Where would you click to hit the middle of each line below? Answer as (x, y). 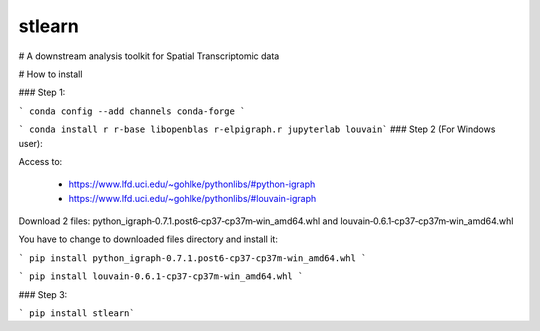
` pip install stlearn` (76, 313)
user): (31, 143)
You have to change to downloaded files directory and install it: (148, 239)
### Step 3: (43, 294)
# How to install (50, 74)
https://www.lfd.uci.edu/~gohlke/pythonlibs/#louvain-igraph (192, 198)
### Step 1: (42, 92)
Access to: (40, 161)
